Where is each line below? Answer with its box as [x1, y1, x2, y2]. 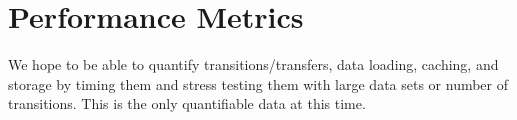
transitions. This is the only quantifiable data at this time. [8, 93, 366, 114]
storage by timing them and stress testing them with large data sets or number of [8, 73, 509, 94]
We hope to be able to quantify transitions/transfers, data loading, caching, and [8, 54, 499, 75]
